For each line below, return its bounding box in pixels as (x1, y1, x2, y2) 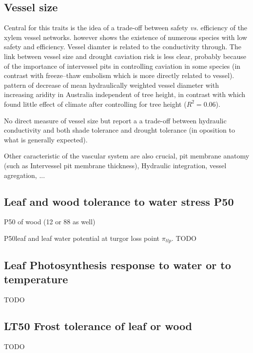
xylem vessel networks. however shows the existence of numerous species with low (4, 32, 247, 42)
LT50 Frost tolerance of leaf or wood (4, 318, 193, 333)
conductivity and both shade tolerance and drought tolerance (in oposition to (4, 125, 235, 135)
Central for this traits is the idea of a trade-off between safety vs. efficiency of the (4, 22, 248, 33)
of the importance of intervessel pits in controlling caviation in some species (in (4, 60, 241, 71)
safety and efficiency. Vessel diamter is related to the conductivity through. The (4, 41, 241, 52)
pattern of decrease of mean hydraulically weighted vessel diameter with (4, 79, 219, 90)
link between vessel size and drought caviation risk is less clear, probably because (4, 51, 246, 61)
